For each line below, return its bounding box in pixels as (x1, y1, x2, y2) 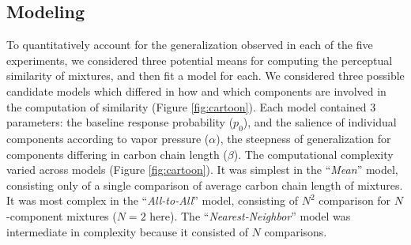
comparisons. (264, 223, 327, 239)
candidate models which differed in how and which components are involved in (6, 82, 386, 99)
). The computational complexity (233, 145, 394, 162)
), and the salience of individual (243, 114, 397, 130)
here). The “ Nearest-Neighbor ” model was (149, 207, 351, 224)
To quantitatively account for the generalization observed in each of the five (6, 36, 373, 53)
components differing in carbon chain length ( (6, 145, 228, 162)
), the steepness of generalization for (216, 130, 391, 146)
